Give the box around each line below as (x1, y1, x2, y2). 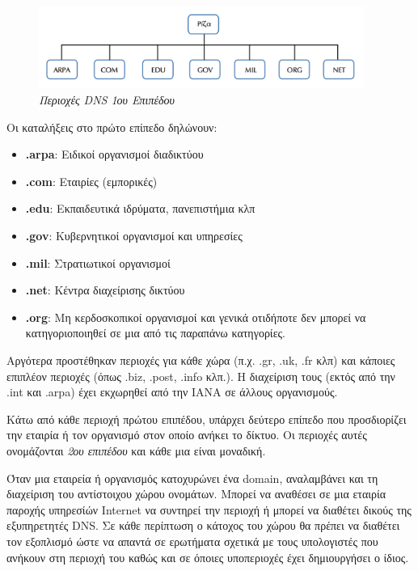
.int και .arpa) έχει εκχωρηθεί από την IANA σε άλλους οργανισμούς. (6, 383, 338, 400)
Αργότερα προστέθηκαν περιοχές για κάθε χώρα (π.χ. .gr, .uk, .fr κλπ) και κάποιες (6, 352, 395, 369)
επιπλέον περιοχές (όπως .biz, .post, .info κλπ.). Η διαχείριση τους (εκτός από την (6, 367, 395, 384)
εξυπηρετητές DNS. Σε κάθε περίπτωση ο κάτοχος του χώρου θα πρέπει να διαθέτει (6, 517, 400, 534)
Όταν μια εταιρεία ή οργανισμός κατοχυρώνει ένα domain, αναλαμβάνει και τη (6, 469, 378, 486)
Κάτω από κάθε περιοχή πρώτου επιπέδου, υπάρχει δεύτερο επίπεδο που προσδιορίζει (6, 410, 407, 427)
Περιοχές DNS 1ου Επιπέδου (39, 91, 175, 108)
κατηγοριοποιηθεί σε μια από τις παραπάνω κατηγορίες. (25, 324, 285, 341)
